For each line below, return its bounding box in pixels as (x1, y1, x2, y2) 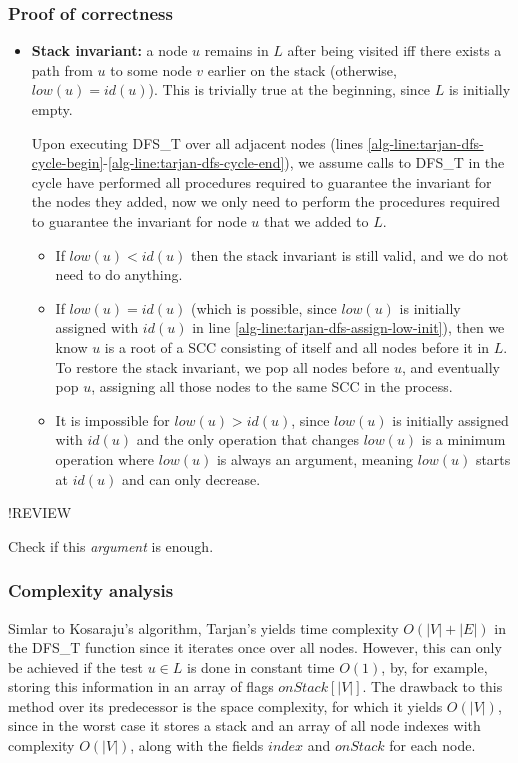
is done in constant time (186, 656, 335, 677)
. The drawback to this (362, 676, 503, 697)
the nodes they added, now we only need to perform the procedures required (31, 191, 501, 212)
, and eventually (401, 356, 500, 377)
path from (31, 59, 93, 80)
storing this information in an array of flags (8, 676, 274, 697)
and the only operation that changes (136, 429, 359, 450)
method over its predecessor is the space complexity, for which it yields (8, 695, 443, 716)
